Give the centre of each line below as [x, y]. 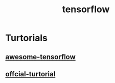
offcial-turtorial [30, 74]
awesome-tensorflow [40, 57]
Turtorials [26, 38]
